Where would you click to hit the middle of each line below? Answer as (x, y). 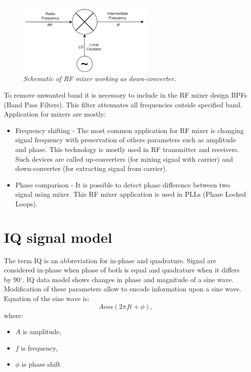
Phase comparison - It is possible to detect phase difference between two (123, 184)
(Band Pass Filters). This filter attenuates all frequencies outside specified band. (123, 104)
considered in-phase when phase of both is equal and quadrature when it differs (122, 270)
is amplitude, (42, 331)
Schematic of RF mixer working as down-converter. (100, 78)
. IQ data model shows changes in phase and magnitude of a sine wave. (128, 279)
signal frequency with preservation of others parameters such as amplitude (125, 140)
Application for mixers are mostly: (55, 114)
